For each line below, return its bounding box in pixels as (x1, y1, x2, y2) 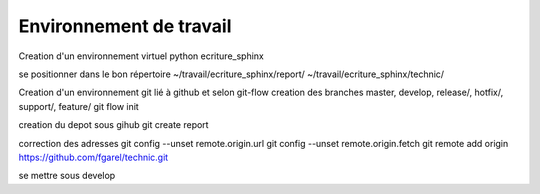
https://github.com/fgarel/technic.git (18, 151, 169, 163)
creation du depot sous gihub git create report (18, 119, 209, 131)
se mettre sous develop (18, 170, 116, 182)
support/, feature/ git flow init (18, 100, 139, 112)
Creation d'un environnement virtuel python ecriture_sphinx (18, 50, 264, 62)
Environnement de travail (18, 15, 232, 37)
